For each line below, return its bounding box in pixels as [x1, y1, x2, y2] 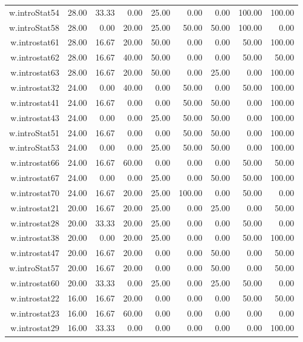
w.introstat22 [10, 291, 59, 304]
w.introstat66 [10, 156, 59, 169]
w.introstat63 [10, 66, 59, 79]
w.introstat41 [10, 96, 59, 108]
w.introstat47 [10, 246, 59, 259]
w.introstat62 [10, 51, 59, 64]
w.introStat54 [9, 5, 59, 18]
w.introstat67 [10, 171, 59, 184]
